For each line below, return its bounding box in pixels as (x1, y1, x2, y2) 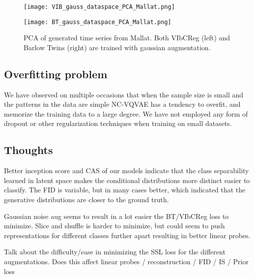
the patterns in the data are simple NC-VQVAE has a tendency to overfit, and (4, 99, 241, 109)
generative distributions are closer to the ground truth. (4, 194, 169, 205)
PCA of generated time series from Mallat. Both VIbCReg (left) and (24, 32, 230, 43)
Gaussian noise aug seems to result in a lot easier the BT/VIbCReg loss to (4, 211, 229, 221)
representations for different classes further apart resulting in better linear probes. (4, 230, 251, 240)
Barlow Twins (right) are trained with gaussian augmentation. (24, 42, 211, 52)
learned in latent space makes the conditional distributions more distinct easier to (4, 175, 250, 185)
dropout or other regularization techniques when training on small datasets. (4, 118, 232, 128)
